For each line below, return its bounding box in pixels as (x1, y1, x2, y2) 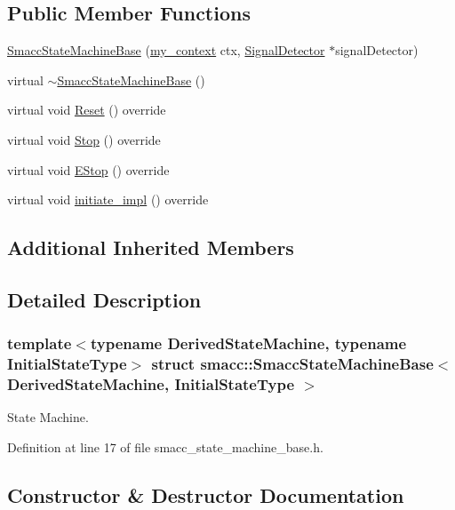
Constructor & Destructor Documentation (7, 481, 404, 508)
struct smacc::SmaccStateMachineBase (151, 353, 434, 375)
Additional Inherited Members (7, 234, 294, 261)
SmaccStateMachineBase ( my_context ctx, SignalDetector (7, 41, 325, 60)
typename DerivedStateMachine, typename (90, 332, 407, 355)
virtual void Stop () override (7, 130, 161, 148)
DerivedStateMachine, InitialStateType (7, 373, 295, 395)
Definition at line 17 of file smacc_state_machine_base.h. (7, 437, 323, 456)
